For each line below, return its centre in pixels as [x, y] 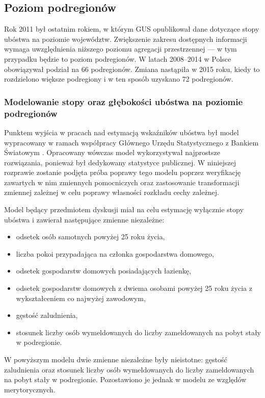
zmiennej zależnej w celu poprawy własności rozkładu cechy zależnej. [112, 192]
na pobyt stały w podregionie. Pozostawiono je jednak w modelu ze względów [125, 379]
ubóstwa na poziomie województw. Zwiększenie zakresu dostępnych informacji [126, 39]
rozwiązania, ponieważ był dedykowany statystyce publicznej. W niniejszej [120, 162]
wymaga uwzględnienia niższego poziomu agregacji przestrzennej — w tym [121, 49]
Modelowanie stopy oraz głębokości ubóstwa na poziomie [124, 101]
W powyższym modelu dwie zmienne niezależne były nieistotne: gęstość [116, 359]
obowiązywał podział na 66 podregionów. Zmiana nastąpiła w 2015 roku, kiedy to [132, 69]
